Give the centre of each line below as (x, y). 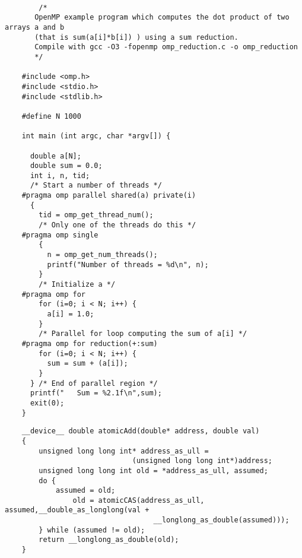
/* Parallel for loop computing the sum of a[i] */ (143, 334)
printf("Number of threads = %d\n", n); (128, 264)
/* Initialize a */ (77, 285)
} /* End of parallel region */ (94, 383)
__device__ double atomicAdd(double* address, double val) (141, 431)
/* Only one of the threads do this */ (117, 225)
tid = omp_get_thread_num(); (96, 215)
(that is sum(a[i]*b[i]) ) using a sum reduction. (136, 37)
